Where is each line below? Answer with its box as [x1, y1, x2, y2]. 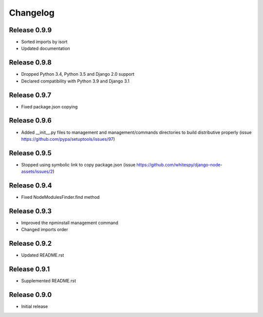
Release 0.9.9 [9, 26, 52, 34]
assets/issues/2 [21, 169, 53, 174]
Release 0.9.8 [9, 59, 52, 67]
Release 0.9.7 [9, 91, 51, 99]
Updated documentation [21, 45, 70, 51]
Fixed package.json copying [21, 104, 78, 109]
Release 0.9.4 [9, 181, 52, 190]
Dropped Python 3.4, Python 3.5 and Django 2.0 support [21, 71, 135, 77]
